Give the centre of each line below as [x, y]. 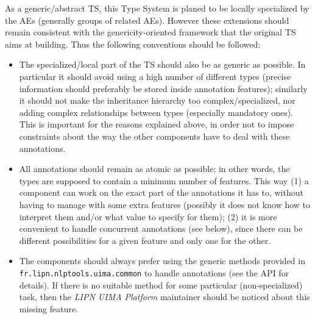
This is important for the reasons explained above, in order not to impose [157, 124]
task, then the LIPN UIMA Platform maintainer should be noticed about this [165, 297]
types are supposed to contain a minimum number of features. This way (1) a [164, 180]
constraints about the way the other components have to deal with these [154, 136]
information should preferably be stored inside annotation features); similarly [163, 88]
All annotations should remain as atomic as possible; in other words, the [154, 169]
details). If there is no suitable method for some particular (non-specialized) [161, 285]
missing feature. [49, 308]
